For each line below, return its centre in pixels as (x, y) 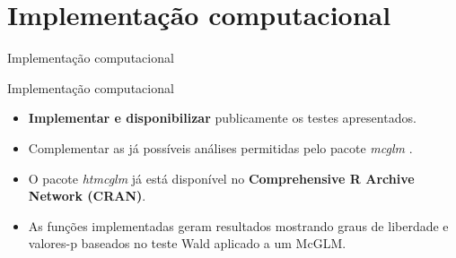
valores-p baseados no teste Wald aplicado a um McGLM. (187, 243)
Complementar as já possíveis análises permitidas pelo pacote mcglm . (220, 147)
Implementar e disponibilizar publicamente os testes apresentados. (222, 118)
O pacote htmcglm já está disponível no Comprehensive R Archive (221, 178)
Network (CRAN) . (87, 196)
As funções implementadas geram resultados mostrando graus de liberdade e (238, 225)
